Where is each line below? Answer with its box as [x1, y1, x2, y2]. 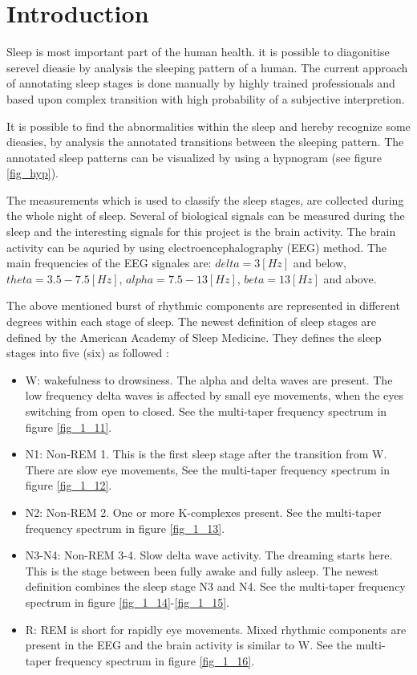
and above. [323, 270, 377, 287]
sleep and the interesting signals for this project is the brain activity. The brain [6, 223, 396, 240]
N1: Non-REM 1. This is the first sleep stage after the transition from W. [25, 445, 387, 462]
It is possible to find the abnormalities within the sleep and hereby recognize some [6, 117, 411, 134]
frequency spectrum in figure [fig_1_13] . [25, 519, 225, 536]
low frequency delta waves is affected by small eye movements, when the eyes [25, 387, 404, 404]
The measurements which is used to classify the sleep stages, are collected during [6, 191, 404, 208]
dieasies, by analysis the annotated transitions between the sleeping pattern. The [6, 133, 404, 150]
